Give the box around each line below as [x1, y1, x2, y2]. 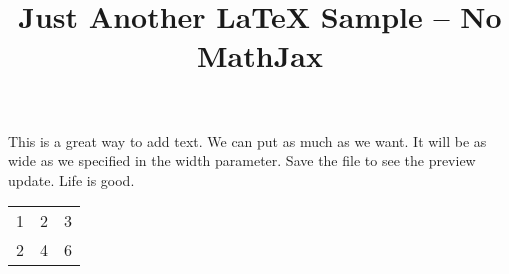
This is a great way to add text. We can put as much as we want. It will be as [8, 130, 487, 151]
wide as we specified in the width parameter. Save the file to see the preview [8, 150, 476, 171]
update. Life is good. [8, 169, 135, 190]
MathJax [197, 35, 323, 76]
